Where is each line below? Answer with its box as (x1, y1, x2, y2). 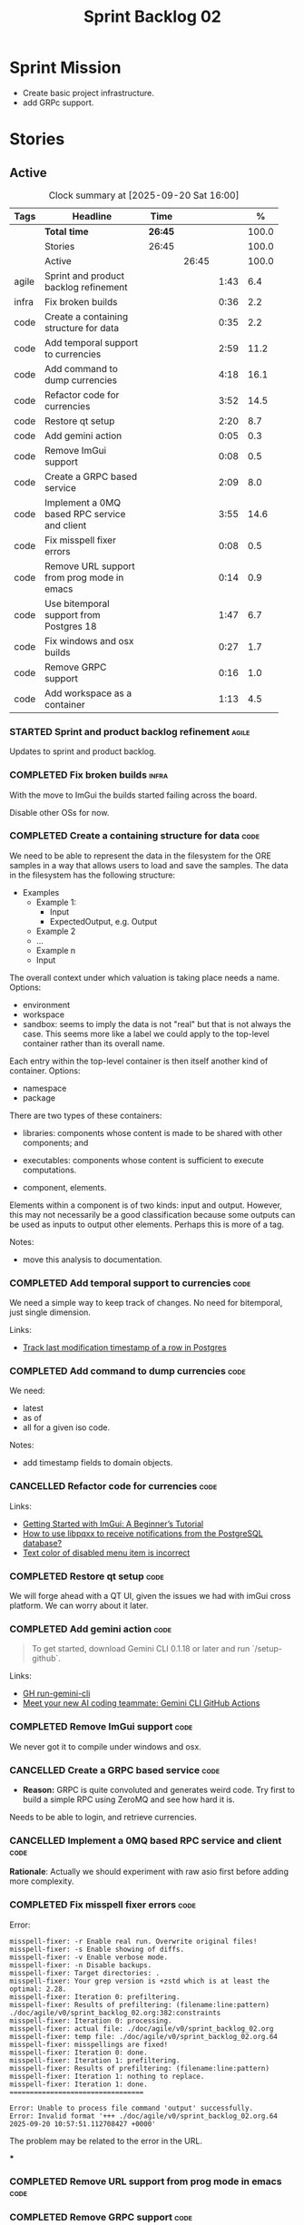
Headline (72, 210, 112, 222)
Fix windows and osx (44, 634, 134, 647)
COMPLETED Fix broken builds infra (9, 769, 169, 781)
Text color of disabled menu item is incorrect (22, 1547, 191, 1558)
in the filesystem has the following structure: (9, 869, 175, 880)
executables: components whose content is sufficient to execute (22, 1154, 265, 1165)
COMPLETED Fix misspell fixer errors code (9, 1898, 197, 1911)
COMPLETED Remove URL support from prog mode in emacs (9, 2175, 282, 2188)
